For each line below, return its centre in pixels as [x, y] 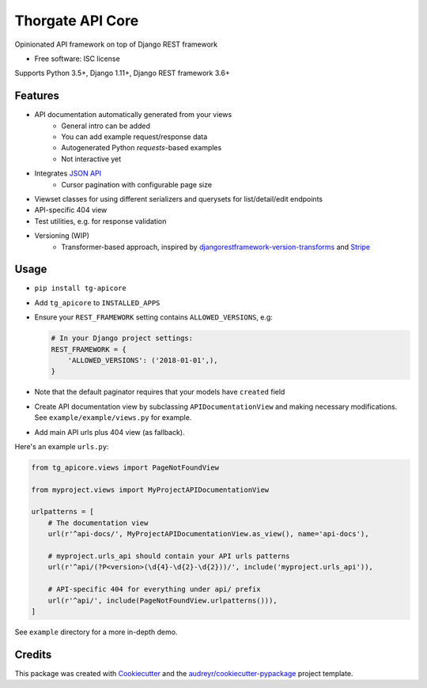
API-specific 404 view [71, 210]
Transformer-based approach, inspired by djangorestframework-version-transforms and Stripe [216, 247]
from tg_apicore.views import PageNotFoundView [125, 467]
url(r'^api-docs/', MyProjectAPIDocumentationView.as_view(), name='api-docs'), [208, 534]
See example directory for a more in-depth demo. [96, 632]
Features [37, 96]
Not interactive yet [91, 159]
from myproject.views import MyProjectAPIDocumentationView [150, 490]
